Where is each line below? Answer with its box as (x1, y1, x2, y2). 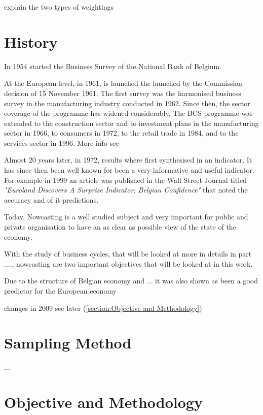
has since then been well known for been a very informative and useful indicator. (4, 165, 254, 175)
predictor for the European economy (4, 285, 117, 296)
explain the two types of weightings (4, 2, 114, 12)
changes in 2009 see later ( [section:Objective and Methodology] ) (4, 302, 202, 313)
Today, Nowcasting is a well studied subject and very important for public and (4, 211, 248, 222)
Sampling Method (4, 332, 132, 353)
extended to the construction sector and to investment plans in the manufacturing (4, 117, 259, 128)
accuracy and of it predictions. (4, 194, 99, 205)
